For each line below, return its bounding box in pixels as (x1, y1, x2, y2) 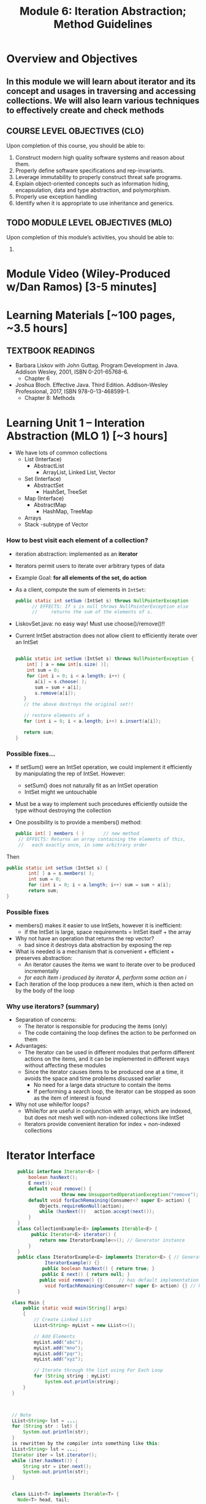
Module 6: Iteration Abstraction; (19, 4, 187, 18)
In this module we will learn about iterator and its (6, 76, 196, 86)
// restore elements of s (23, 713, 90, 719)
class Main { (12, 1299, 45, 1306)
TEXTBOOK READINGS (6, 345, 95, 356)
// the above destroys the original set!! (23, 701, 134, 708)
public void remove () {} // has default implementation (39, 1277, 199, 1283)
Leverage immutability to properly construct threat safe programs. (15, 174, 183, 181)
